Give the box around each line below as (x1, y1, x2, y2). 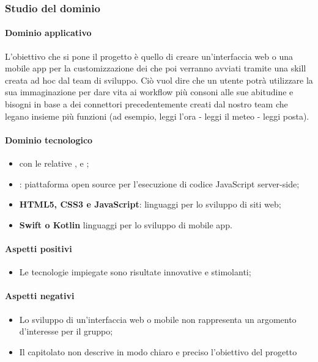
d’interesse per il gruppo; (19, 325, 113, 338)
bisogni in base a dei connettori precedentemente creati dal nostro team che (5, 98, 288, 110)
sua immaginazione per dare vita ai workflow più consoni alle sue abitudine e (5, 85, 294, 98)
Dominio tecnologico (5, 133, 93, 146)
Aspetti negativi (5, 289, 75, 302)
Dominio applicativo (5, 26, 92, 39)
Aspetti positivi (5, 242, 72, 255)
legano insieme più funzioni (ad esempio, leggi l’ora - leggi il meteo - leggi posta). (5, 109, 309, 122)
